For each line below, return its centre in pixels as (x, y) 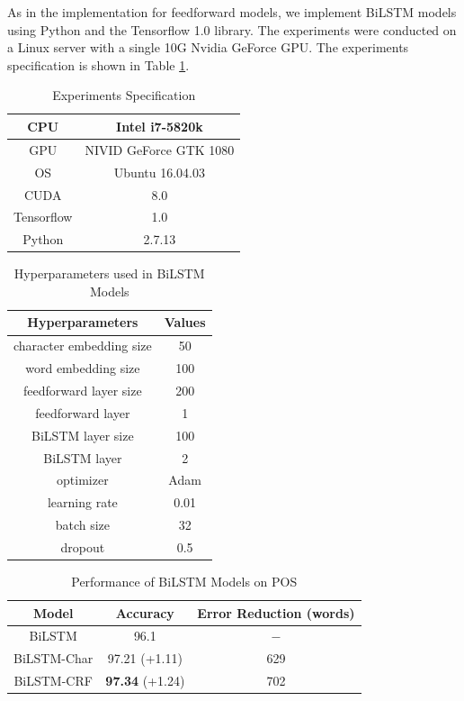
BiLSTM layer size (83, 435)
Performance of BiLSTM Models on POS (184, 581)
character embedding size (83, 346)
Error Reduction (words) (276, 612)
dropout (83, 546)
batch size (83, 525)
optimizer (83, 480)
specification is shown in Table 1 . (98, 64)
